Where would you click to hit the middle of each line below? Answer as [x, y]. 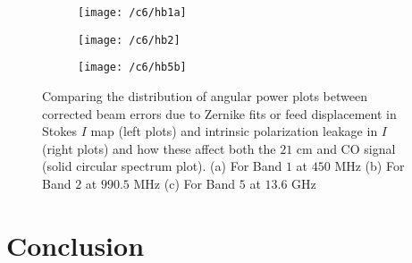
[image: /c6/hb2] [129, 40]
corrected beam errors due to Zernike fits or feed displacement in [219, 113]
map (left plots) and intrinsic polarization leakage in [234, 131]
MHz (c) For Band [185, 183]
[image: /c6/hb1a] [132, 13]
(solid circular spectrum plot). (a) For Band [162, 166]
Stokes [59, 131]
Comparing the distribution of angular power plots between [205, 95]
